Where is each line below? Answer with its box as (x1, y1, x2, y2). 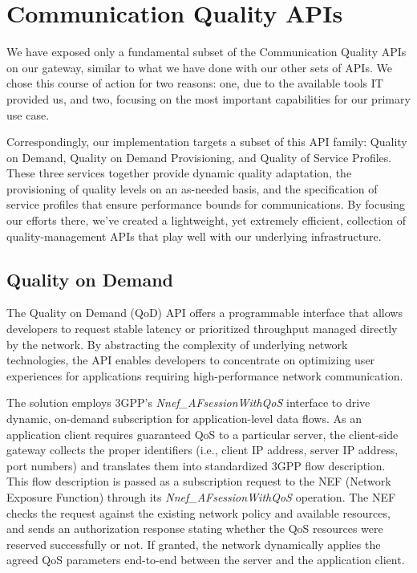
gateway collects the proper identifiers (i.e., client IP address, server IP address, (6, 441, 399, 458)
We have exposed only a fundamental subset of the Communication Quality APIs (6, 43, 407, 60)
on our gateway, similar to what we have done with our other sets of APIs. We (6, 59, 392, 75)
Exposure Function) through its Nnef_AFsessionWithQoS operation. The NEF (6, 488, 396, 505)
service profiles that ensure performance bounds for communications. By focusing (6, 196, 406, 213)
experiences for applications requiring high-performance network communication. (6, 367, 403, 384)
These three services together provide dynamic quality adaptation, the (6, 165, 352, 181)
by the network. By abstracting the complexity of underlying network (6, 335, 348, 352)
